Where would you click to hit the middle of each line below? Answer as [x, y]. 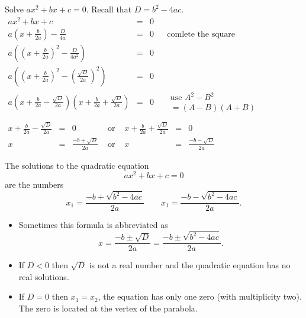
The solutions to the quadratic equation [77, 165]
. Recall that [109, 9]
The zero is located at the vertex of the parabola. [108, 308]
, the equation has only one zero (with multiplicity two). [200, 296]
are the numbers [34, 184]
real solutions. [44, 276]
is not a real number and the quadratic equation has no [190, 265]
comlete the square [201, 34]
